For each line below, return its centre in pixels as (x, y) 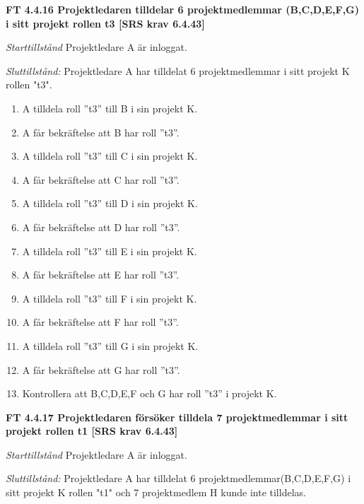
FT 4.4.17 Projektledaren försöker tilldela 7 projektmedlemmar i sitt (177, 417)
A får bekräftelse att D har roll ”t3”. (101, 227)
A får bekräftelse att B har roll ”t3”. (101, 132)
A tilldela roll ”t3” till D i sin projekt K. (110, 203)
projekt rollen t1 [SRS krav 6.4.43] (92, 431)
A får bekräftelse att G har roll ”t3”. (101, 369)
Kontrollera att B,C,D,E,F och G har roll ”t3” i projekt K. (149, 393)
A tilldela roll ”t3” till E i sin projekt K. (110, 251)
